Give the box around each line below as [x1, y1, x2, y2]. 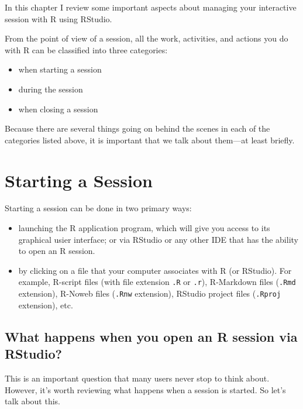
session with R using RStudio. [5, 12, 112, 25]
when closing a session [18, 102, 98, 115]
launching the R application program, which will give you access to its [18, 222, 270, 234]
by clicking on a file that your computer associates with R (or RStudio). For [18, 264, 292, 276]
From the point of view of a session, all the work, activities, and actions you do [5, 32, 288, 44]
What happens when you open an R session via [5, 327, 298, 345]
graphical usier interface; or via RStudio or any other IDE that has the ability [18, 233, 298, 245]
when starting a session [18, 63, 102, 75]
